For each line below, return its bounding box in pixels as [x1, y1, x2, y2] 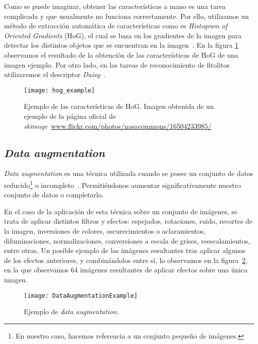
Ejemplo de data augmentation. [24, 306, 119, 317]
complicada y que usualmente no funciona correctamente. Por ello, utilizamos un [4, 10, 249, 21]
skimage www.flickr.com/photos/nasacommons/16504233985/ [24, 120, 211, 131]
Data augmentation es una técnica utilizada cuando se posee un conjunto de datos [4, 168, 254, 178]
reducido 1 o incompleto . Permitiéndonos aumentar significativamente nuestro [4, 178, 241, 190]
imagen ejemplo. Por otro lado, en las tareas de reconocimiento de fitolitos [4, 59, 230, 70]
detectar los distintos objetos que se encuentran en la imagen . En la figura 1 [4, 40, 239, 50]
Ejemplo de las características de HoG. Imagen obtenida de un [24, 101, 214, 111]
